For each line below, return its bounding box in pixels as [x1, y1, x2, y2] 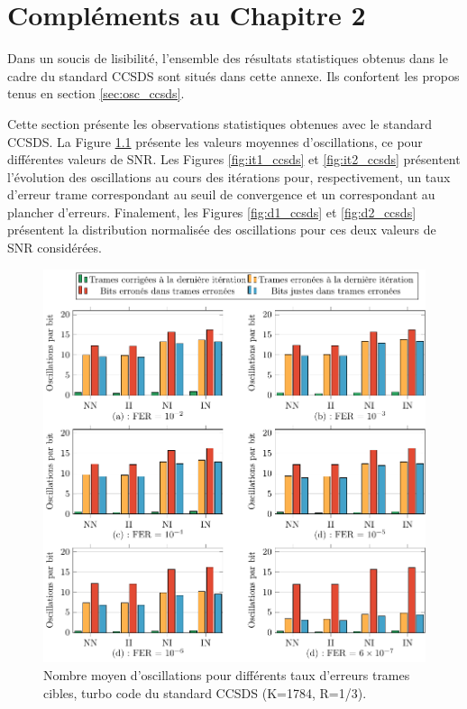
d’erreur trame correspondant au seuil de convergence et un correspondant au [7, 185, 435, 204]
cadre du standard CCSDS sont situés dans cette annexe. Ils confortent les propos [7, 66, 460, 85]
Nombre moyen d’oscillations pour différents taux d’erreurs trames [43, 665, 410, 684]
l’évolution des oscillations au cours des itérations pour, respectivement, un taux [7, 167, 451, 186]
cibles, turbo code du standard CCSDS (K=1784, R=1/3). [43, 683, 367, 702]
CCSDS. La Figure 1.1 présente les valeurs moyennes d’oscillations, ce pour [7, 132, 423, 151]
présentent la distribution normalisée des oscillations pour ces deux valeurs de [7, 220, 436, 239]
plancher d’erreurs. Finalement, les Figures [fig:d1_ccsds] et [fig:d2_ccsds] [7, 202, 417, 221]
